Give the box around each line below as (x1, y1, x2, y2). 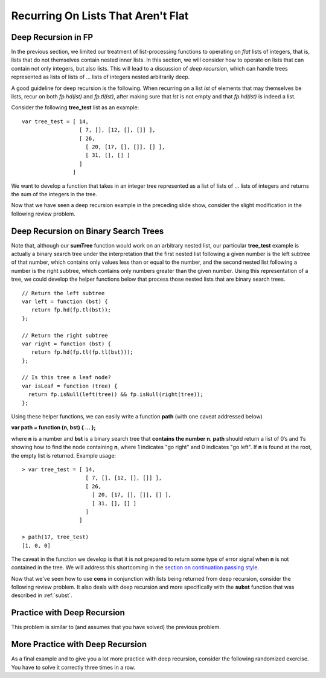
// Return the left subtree (22, 290, 105, 296)
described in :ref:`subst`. (11, 592, 72, 599)
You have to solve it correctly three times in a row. (11, 664, 136, 671)
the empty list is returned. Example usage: (11, 452, 117, 459)
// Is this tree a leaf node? (22, 374, 112, 381)
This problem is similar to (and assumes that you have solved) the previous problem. (11, 624, 222, 631)
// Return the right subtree (22, 332, 108, 339)
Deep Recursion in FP (11, 32, 94, 42)
